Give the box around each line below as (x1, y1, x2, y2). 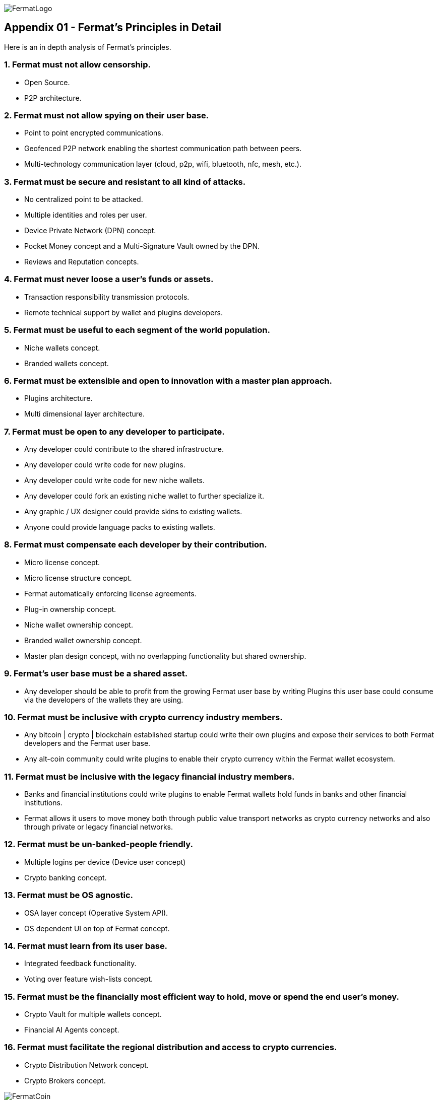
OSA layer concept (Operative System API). (24, 908, 168, 917)
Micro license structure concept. (24, 573, 132, 582)
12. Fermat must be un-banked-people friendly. (4, 839, 193, 850)
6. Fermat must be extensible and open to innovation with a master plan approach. (4, 375, 332, 386)
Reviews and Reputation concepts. (24, 257, 139, 266)
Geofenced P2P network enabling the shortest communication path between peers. (24, 144, 302, 153)
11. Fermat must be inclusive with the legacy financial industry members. (4, 771, 295, 782)
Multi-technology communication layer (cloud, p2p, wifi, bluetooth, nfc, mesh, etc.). (24, 160, 302, 169)
